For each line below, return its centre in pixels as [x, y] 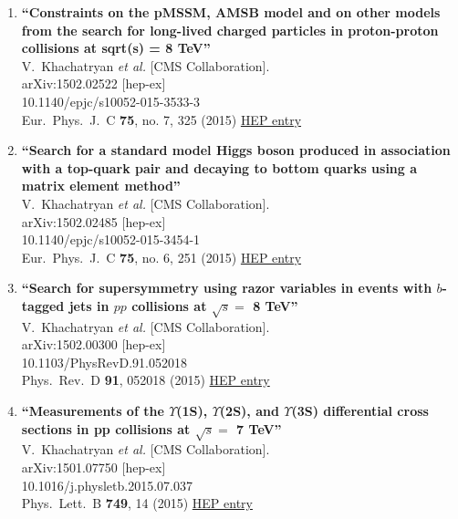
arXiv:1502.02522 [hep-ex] [94, 83]
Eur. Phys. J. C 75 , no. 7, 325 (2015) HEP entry [161, 119]
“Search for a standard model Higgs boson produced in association [236, 150]
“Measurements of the [93, 411]
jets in [89, 305]
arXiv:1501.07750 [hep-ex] [94, 467]
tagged [43, 305]
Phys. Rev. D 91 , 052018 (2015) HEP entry [146, 380]
